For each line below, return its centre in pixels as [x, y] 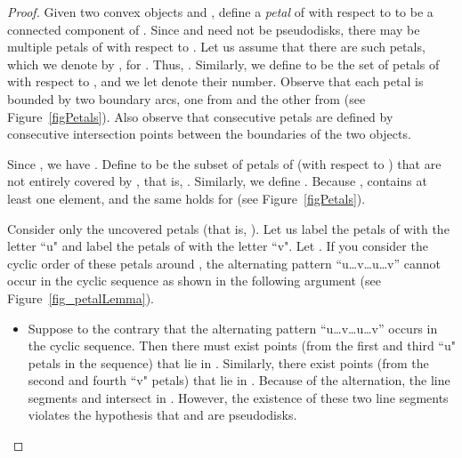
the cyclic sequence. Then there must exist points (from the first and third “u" [242, 346]
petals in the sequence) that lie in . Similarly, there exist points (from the [228, 362]
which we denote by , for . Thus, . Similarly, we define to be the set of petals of [223, 64]
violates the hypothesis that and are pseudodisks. [162, 415]
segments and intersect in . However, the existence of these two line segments [238, 397]
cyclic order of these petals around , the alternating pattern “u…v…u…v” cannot [224, 263]
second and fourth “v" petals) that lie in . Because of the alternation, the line [239, 380]
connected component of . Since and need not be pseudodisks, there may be [214, 29]
